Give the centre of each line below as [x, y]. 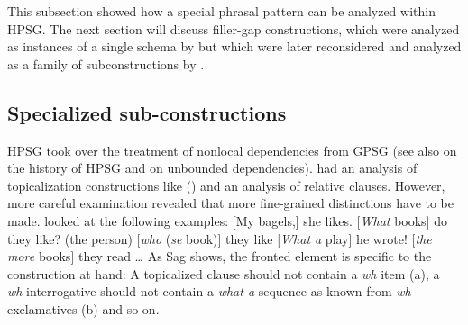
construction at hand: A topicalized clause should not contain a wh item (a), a [224, 273]
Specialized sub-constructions [147, 112]
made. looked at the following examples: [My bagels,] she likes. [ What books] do [227, 220]
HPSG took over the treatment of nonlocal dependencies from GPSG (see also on [232, 150]
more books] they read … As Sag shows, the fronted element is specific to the [220, 256]
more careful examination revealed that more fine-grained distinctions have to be [231, 203]
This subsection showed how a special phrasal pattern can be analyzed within [221, 11]
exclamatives [42, 308]
